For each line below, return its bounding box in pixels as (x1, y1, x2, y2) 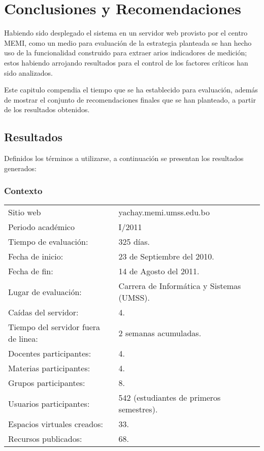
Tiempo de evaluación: (8, 236, 88, 248)
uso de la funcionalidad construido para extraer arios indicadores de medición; (4, 47, 247, 58)
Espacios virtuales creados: (8, 418, 103, 430)
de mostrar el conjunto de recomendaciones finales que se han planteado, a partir (4, 94, 256, 105)
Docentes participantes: (8, 347, 91, 360)
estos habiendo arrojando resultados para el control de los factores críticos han (4, 57, 248, 68)
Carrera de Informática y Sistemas (118, 280, 241, 292)
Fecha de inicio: (8, 250, 63, 263)
